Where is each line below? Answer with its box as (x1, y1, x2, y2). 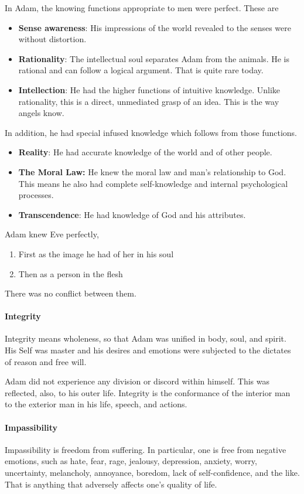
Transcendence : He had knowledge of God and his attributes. (18, 208, 246, 220)
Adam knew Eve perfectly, (5, 228, 99, 240)
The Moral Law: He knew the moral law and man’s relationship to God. (18, 165, 286, 178)
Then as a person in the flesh (18, 267, 123, 280)
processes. (18, 189, 54, 201)
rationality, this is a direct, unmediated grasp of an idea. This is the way (18, 95, 279, 107)
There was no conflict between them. (5, 287, 136, 299)
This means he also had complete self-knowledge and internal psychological (18, 177, 288, 189)
